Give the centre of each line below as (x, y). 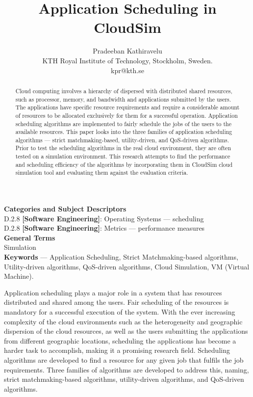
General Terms (30, 237)
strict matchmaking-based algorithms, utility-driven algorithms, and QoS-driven (124, 379)
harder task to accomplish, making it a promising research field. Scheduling (117, 350)
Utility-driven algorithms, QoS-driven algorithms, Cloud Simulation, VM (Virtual (127, 266)
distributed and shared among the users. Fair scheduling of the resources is (116, 302)
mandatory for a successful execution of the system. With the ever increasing (120, 312)
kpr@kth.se (127, 70)
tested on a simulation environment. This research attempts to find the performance (123, 156)
